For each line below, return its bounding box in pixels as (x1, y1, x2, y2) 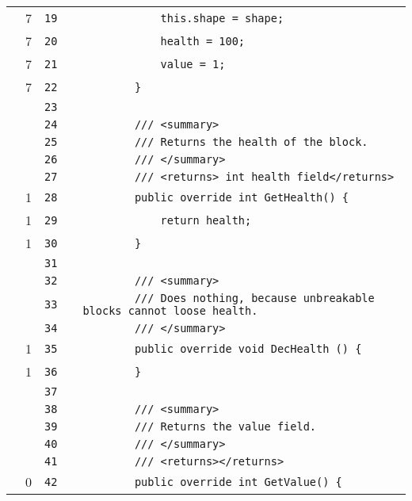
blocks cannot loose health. (82, 304, 258, 317)
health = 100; (160, 34, 246, 48)
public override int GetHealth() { (134, 190, 349, 204)
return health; (160, 213, 252, 227)
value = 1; (160, 57, 226, 71)
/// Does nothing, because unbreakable (134, 292, 375, 304)
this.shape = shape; (160, 11, 284, 25)
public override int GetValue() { (134, 475, 342, 488)
